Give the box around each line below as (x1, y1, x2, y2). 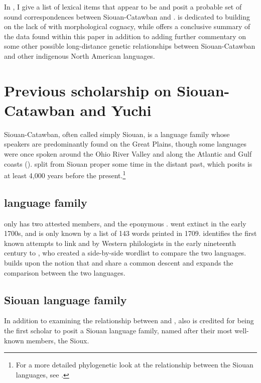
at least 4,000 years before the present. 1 (4, 169, 126, 180)
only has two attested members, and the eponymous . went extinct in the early (4, 218, 246, 228)
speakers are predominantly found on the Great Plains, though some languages (4, 139, 247, 149)
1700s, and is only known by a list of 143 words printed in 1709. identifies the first (4, 228, 257, 238)
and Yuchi (80, 99, 152, 120)
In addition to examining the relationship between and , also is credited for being (4, 315, 254, 326)
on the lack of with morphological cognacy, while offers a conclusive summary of (4, 21, 250, 32)
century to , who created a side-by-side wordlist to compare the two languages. (4, 247, 246, 258)
